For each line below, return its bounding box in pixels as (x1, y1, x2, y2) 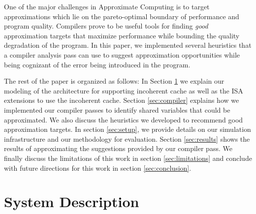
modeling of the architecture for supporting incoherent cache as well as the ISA (4, 85, 243, 95)
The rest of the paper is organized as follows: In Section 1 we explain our (4, 76, 224, 86)
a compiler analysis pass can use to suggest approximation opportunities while (4, 49, 240, 60)
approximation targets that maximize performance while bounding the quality (4, 30, 240, 40)
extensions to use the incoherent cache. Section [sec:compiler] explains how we (4, 95, 239, 105)
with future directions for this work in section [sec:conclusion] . (4, 162, 192, 173)
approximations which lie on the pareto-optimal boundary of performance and (4, 11, 239, 21)
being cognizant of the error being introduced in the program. (4, 59, 191, 69)
